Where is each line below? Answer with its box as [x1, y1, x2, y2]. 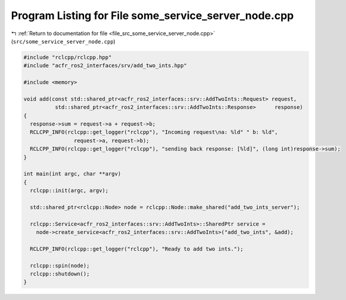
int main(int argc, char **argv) [23, 170, 121, 177]
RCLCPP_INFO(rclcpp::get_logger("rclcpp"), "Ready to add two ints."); [30, 245, 244, 252]
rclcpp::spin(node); [30, 262, 90, 269]
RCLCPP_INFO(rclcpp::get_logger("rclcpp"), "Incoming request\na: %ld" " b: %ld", [30, 129, 278, 136]
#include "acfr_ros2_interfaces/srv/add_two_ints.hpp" [23, 62, 187, 69]
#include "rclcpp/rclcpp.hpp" [23, 54, 112, 61]
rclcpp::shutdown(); [30, 271, 90, 277]
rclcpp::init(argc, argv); [30, 187, 109, 194]
